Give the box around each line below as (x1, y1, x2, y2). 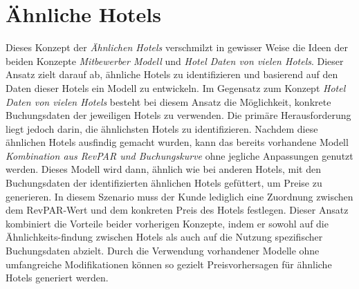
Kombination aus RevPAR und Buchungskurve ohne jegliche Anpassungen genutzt (6, 148, 353, 162)
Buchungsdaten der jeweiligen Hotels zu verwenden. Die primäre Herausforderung (6, 108, 351, 122)
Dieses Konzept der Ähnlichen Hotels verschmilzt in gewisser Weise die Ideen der (6, 40, 348, 55)
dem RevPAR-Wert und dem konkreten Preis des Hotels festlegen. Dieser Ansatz (6, 203, 349, 217)
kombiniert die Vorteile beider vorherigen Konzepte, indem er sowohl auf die (6, 216, 329, 230)
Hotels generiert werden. (6, 270, 109, 285)
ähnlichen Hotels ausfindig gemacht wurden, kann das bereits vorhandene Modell (6, 135, 349, 149)
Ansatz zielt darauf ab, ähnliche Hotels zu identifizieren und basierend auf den (6, 67, 338, 82)
